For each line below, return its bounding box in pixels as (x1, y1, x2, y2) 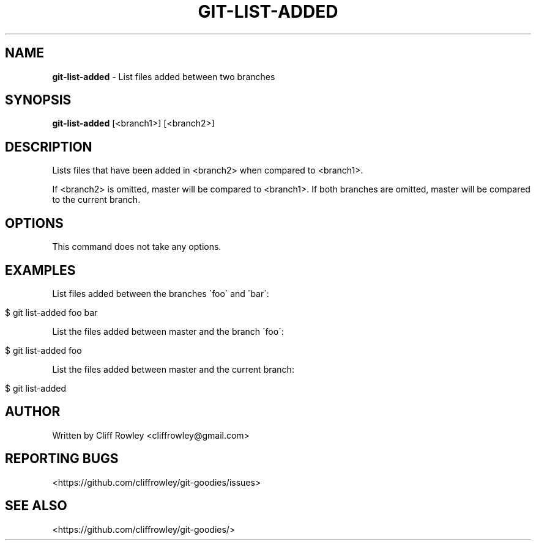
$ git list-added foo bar (5, 307, 98, 318)
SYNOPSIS (5, 92, 72, 108)
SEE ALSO (5, 498, 67, 514)
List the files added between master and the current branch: (52, 364, 294, 375)
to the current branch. (52, 194, 141, 205)
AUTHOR (5, 404, 61, 420)
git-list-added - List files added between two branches (52, 71, 275, 82)
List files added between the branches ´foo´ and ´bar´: (52, 288, 269, 299)
